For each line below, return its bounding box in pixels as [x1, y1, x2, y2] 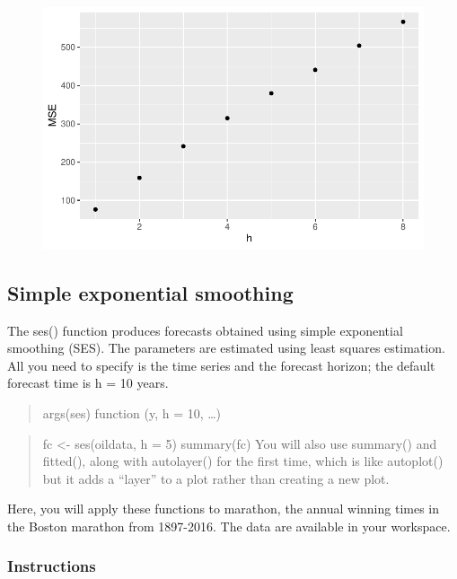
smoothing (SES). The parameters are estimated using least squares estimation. [7, 338, 445, 357]
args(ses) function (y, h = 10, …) [42, 403, 222, 422]
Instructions [7, 555, 96, 577]
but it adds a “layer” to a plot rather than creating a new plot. [42, 469, 390, 487]
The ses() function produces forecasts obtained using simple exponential [7, 320, 403, 339]
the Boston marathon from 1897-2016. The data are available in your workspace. [7, 516, 451, 535]
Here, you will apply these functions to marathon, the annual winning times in [7, 499, 440, 518]
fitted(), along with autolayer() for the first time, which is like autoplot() [42, 452, 444, 470]
